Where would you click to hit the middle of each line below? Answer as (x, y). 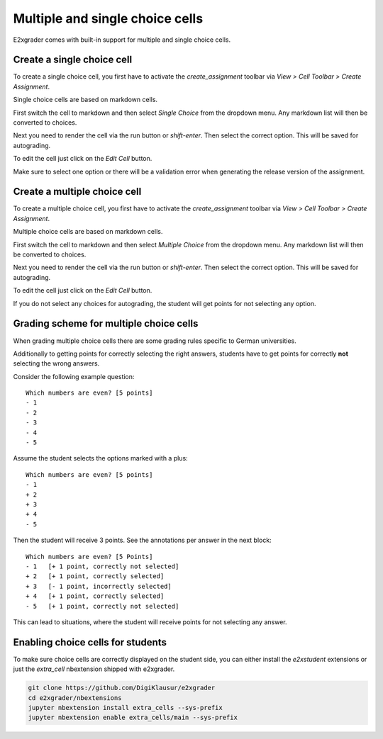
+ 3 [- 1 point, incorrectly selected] (99, 586)
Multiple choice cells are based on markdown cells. (88, 232)
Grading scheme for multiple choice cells (106, 323)
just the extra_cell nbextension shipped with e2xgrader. (94, 669)
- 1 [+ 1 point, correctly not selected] (102, 566)
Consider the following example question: (74, 376)
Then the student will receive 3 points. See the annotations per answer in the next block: (143, 540)
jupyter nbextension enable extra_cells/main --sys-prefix (133, 718)
